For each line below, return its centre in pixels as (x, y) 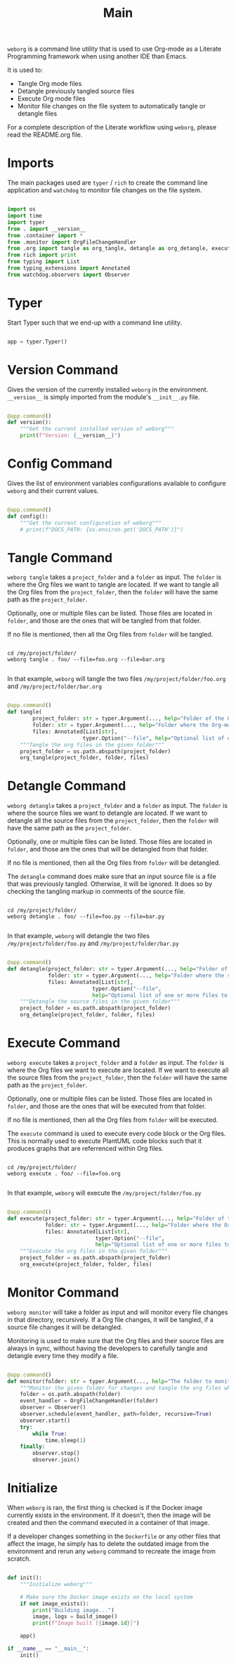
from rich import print (42, 255)
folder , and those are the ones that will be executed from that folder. (107, 1106)
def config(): (28, 516)
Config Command (60, 464)
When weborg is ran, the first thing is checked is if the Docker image (105, 1508)
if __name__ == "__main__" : (48, 1649)
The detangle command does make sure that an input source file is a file (112, 877)
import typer (26, 222)
